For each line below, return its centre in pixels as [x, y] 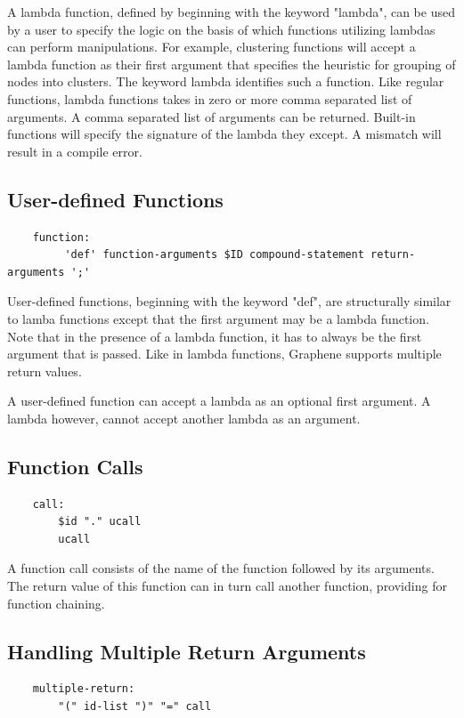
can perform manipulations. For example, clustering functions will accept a [212, 47]
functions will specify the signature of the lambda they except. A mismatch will [224, 134]
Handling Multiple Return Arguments [187, 651]
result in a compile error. [75, 151]
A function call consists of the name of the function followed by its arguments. [221, 568]
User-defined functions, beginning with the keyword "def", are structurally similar [229, 301]
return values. [45, 371]
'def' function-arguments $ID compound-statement [214, 255]
